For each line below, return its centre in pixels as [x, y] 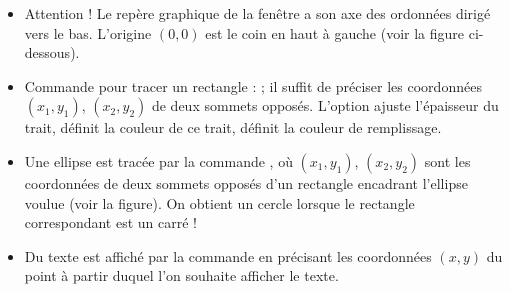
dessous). [52, 52]
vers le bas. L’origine [88, 32]
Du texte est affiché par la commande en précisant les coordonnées [228, 255]
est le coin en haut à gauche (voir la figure [335, 32]
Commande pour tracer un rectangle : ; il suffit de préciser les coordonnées [253, 85]
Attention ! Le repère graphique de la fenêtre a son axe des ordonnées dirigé [257, 13]
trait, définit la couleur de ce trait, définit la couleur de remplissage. [233, 127]
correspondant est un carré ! [110, 222]
